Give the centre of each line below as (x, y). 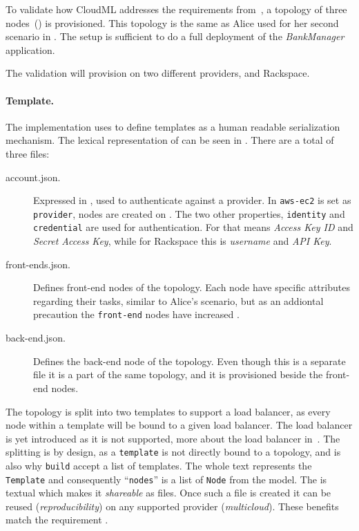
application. (30, 49)
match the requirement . (57, 520)
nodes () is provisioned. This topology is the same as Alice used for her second (172, 22)
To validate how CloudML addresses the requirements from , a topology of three (176, 9)
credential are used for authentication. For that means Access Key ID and (193, 227)
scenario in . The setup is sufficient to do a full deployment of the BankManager (175, 36)
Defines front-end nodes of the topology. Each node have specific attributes (192, 287)
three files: (28, 153)
